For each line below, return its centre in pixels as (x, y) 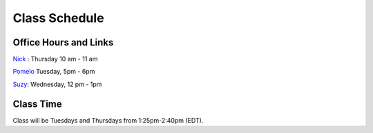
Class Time (37, 104)
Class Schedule (58, 18)
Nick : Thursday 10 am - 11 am (55, 59)
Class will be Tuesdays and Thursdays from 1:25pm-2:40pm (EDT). (108, 120)
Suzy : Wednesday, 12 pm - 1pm (57, 84)
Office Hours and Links (63, 42)
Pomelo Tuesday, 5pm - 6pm (54, 72)
